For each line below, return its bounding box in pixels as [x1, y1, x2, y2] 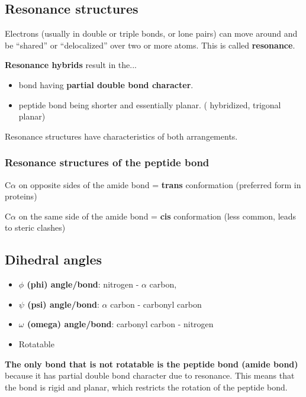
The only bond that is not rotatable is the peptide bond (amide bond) [5, 357, 298, 370]
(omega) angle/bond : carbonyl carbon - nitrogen [27, 318, 214, 330]
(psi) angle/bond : [27, 298, 99, 310]
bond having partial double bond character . [18, 78, 194, 91]
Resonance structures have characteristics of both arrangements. [5, 130, 238, 142]
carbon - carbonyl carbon [110, 298, 202, 310]
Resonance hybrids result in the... [5, 59, 137, 71]
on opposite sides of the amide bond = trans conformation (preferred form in [18, 178, 301, 191]
